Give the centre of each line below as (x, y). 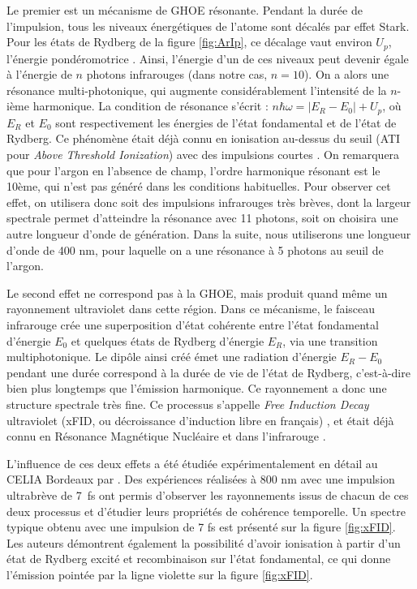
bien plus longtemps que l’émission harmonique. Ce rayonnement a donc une (197, 388)
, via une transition (330, 340)
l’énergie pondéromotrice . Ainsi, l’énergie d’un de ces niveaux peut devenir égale (208, 58)
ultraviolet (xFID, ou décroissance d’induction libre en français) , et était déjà (200, 420)
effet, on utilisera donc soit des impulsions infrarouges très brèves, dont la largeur (209, 202)
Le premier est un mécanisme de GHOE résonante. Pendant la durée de (185, 10)
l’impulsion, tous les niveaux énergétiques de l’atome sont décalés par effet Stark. (208, 26)
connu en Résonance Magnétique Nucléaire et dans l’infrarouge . (166, 436)
